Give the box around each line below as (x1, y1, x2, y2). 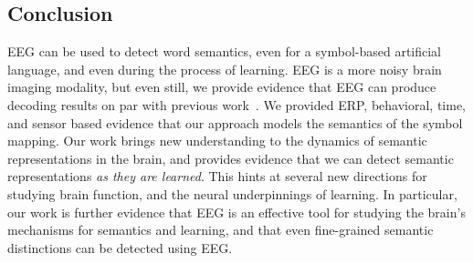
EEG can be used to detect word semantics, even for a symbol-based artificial (7, 42, 442, 61)
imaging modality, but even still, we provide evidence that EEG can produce (7, 77, 436, 96)
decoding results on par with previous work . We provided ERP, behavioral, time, (7, 95, 467, 114)
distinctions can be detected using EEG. (7, 238, 233, 257)
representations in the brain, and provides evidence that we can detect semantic (7, 148, 454, 167)
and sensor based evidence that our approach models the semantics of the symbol (7, 113, 463, 132)
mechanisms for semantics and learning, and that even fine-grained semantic (7, 220, 434, 239)
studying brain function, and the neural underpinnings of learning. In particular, (7, 184, 457, 203)
